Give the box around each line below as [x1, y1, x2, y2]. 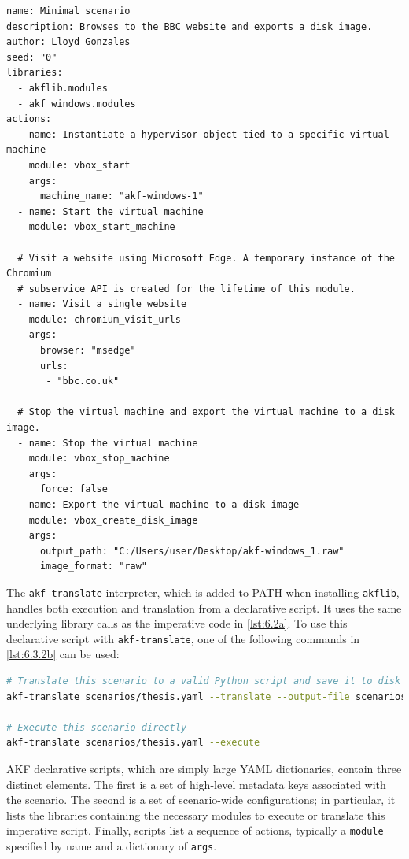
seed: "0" [6, 51, 57, 63]
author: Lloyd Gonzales [6, 36, 131, 48]
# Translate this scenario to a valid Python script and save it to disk [6, 676, 401, 687]
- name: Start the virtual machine [17, 205, 204, 217]
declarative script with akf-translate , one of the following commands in [6, 630, 360, 646]
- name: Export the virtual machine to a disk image [17, 499, 300, 510]
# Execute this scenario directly [6, 721, 187, 733]
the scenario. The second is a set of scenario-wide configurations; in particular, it [6, 791, 396, 808]
